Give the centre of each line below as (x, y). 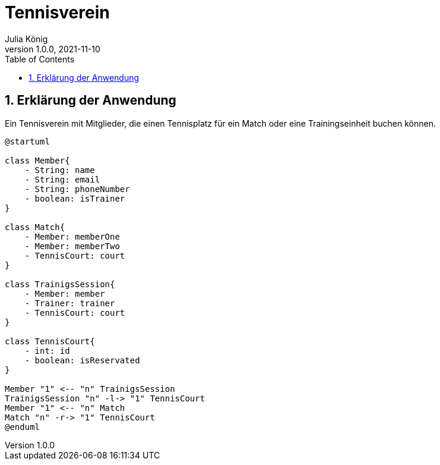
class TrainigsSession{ (60, 284)
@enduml (23, 427)
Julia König (26, 39)
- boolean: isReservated (82, 360)
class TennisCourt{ (50, 341)
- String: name (60, 170)
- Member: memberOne (72, 236)
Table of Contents (40, 59)
